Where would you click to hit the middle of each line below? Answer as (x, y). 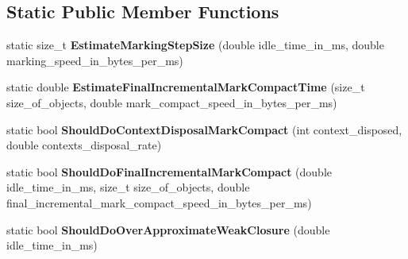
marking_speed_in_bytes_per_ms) (95, 60)
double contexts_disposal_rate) (84, 145)
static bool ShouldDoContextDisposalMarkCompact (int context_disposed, (204, 129)
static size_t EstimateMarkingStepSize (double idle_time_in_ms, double (195, 45)
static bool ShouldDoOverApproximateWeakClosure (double (168, 229)
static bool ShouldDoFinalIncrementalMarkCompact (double (169, 171)
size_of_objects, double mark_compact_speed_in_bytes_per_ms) (172, 102)
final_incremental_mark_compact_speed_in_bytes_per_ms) (159, 202)
